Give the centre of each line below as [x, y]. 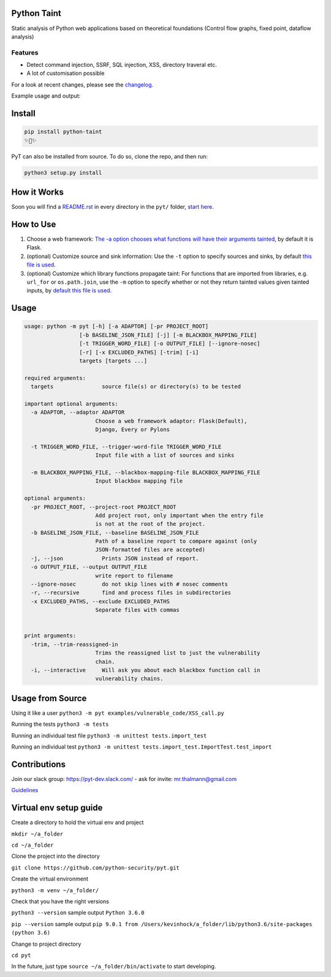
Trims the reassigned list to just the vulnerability [178, 653]
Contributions [38, 764]
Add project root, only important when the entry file [179, 515]
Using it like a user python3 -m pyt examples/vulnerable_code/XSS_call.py [118, 713]
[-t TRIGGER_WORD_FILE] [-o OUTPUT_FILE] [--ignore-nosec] [169, 344]
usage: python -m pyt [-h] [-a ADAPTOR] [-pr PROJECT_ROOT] [116, 326]
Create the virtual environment [50, 879]
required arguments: [55, 378]
